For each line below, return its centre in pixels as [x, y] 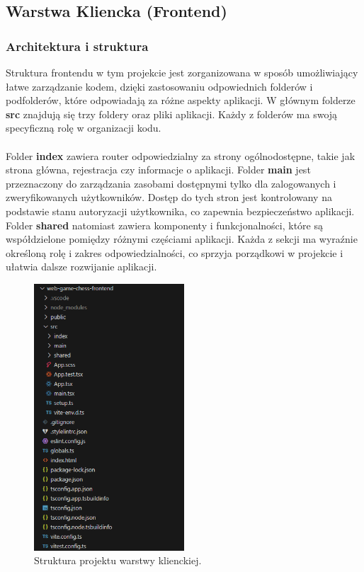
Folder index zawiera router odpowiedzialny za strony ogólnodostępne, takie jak [181, 155]
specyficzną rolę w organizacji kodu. [84, 128]
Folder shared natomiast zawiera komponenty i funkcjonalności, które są [164, 225]
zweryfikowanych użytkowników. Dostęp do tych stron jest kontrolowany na [169, 197]
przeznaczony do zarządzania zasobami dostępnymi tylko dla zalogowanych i [171, 183]
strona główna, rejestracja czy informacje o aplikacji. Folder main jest [158, 170]
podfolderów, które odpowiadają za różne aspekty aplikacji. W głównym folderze [181, 100]
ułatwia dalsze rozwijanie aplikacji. [81, 267]
